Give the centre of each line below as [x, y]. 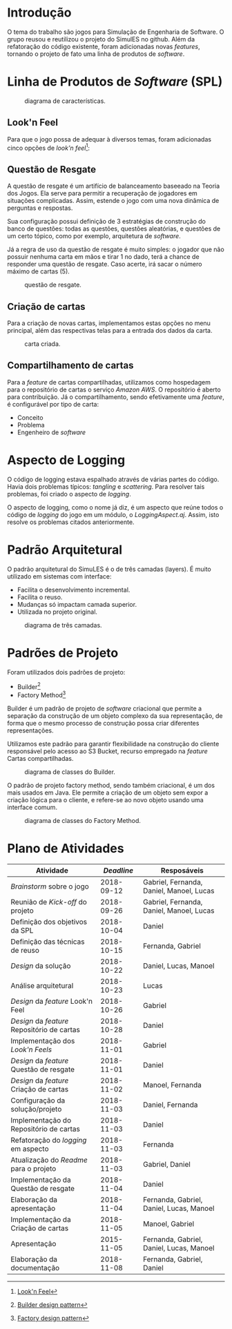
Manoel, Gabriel [168, 1223]
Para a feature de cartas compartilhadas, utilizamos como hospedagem [109, 382]
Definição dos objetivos [49, 922]
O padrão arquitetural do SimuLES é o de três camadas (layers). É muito [109, 569]
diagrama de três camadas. [63, 625]
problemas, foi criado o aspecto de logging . [69, 494]
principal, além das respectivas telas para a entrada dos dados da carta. [110, 330]
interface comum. [32, 807]
